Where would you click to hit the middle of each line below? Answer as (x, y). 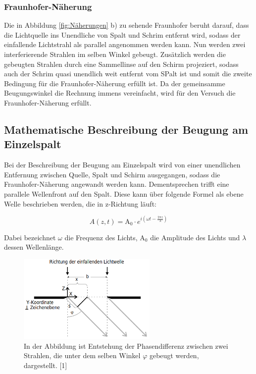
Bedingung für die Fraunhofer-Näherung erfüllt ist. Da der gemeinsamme (115, 83)
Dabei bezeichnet (30, 237)
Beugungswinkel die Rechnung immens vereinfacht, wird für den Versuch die (120, 93)
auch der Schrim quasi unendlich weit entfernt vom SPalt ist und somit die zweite (128, 74)
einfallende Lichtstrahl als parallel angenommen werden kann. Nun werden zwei (125, 44)
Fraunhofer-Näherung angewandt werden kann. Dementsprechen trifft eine (117, 184)
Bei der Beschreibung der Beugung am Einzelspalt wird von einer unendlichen (122, 165)
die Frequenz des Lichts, (101, 237)
